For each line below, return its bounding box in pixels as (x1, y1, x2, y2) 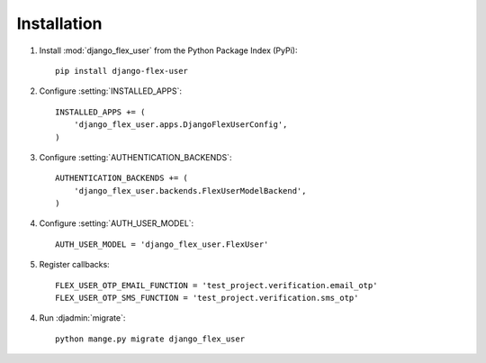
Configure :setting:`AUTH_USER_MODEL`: (39, 218, 194, 229)
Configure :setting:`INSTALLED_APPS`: (39, 86, 182, 96)
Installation (16, 14, 103, 33)
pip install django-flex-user (55, 66, 189, 76)
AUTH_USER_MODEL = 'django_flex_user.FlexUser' (55, 239, 269, 250)
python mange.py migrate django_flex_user (55, 333, 246, 344)
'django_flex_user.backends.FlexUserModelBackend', (73, 186, 307, 195)
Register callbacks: (39, 259, 110, 270)
